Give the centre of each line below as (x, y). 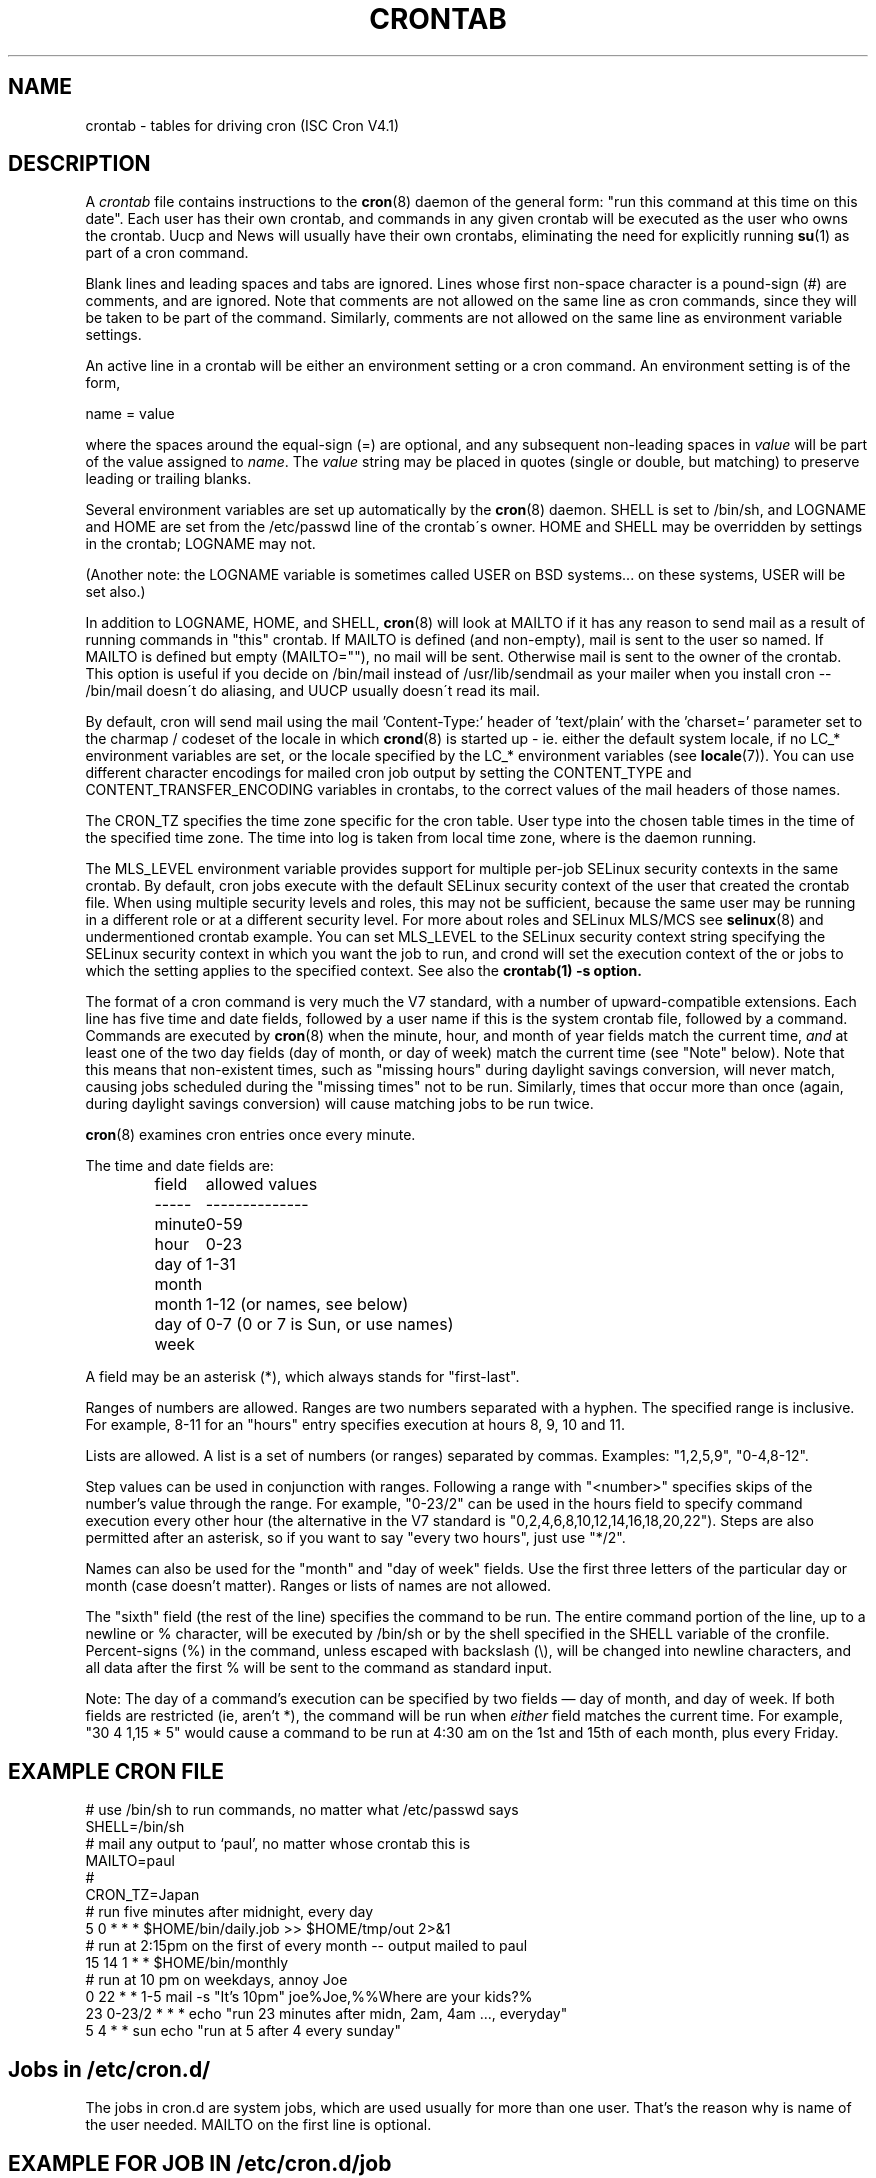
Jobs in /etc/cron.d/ (109, 2069)
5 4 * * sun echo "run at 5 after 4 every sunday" (243, 2031)
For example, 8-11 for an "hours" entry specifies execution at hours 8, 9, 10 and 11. (355, 1425)
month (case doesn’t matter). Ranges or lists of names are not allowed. (318, 1586)
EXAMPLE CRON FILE (116, 1771)
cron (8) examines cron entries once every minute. (250, 1135)
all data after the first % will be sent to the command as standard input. (318, 1668)
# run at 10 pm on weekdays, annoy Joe (216, 1980)
